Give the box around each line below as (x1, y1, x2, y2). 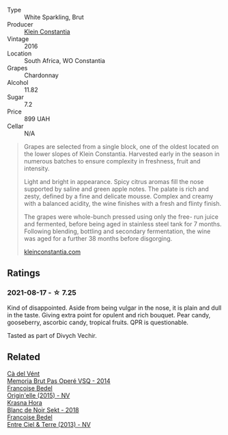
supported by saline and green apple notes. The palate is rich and (23, 185, 210, 193)
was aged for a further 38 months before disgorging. (23, 235, 173, 242)
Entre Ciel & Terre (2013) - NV (7, 420, 91, 428)
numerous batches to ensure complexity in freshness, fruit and (23, 157, 201, 165)
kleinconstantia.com (23, 248, 81, 256)
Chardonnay (24, 71, 59, 79)
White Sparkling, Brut (24, 13, 84, 21)
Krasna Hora (7, 398, 42, 406)
